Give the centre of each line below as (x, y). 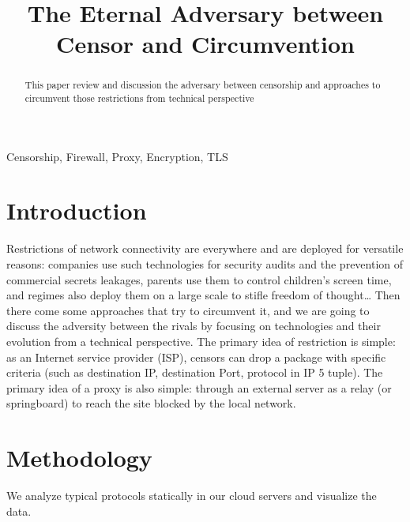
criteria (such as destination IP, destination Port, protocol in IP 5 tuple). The (195, 372)
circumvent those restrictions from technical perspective (139, 98)
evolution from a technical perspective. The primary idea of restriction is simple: (201, 341)
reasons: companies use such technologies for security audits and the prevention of (205, 263)
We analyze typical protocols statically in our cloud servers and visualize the (192, 496)
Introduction (77, 210)
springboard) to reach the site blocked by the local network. (151, 403)
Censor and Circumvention (205, 44)
